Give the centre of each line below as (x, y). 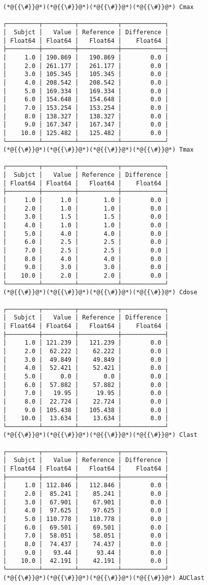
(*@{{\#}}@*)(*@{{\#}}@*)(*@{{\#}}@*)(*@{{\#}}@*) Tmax (98, 150)
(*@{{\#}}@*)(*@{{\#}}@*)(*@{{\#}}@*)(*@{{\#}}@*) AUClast (104, 578)
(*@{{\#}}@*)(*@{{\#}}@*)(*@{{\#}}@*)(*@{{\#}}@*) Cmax (98, 7)
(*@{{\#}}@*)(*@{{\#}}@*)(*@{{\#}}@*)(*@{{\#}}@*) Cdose (100, 292)
